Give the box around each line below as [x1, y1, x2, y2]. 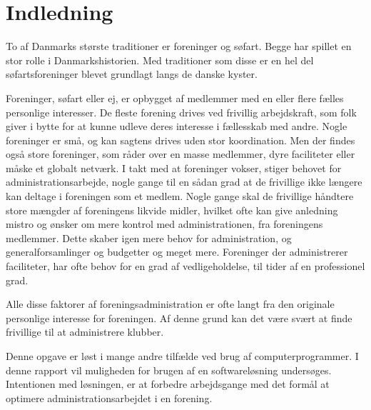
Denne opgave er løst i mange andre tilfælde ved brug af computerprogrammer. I [6, 349, 359, 363]
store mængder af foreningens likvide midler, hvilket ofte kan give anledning [6, 202, 338, 217]
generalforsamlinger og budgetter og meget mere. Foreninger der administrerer [6, 244, 348, 259]
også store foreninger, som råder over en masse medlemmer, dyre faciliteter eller [6, 146, 355, 161]
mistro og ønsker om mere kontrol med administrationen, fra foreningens [6, 216, 323, 231]
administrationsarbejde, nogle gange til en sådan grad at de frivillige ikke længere [6, 174, 362, 189]
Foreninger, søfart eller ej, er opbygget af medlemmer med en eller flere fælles [6, 90, 344, 105]
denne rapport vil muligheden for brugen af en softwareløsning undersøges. [6, 362, 332, 377]
